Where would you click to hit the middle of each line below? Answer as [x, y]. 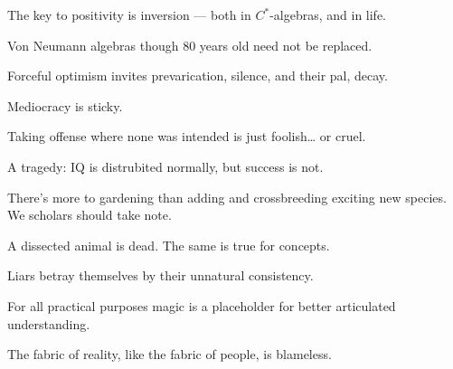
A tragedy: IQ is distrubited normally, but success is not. [165, 166]
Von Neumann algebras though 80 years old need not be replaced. [190, 45]
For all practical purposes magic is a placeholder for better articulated [202, 305]
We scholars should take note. [90, 215]
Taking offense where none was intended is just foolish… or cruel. [187, 136]
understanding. [49, 323]
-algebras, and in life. [328, 14]
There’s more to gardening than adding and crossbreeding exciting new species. [227, 197]
